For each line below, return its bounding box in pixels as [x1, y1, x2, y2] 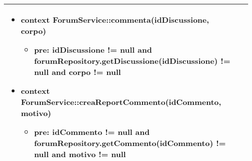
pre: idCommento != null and [34, 126, 150, 137]
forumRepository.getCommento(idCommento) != [34, 137, 226, 148]
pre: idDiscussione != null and [34, 44, 152, 55]
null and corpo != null [34, 66, 121, 77]
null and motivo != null [34, 148, 126, 160]
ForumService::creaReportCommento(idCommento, [21, 96, 221, 107]
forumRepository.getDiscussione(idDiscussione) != [34, 55, 231, 66]
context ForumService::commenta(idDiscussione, [21, 14, 209, 25]
